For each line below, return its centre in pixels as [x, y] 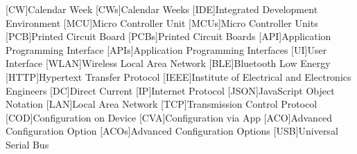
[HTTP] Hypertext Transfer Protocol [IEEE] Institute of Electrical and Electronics [178, 76]
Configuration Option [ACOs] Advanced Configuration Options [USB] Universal [172, 131]
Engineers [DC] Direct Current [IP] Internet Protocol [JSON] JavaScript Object [170, 90]
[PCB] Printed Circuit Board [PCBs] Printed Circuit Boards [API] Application [168, 36]
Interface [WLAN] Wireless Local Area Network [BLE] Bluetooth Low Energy [168, 63]
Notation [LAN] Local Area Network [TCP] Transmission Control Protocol [162, 104]
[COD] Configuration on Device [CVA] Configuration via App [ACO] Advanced [169, 117]
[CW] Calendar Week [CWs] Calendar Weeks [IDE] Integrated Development [162, 9]
